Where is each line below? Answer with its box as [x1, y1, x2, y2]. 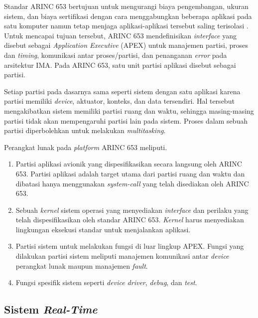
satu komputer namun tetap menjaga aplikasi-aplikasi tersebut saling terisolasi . [4, 20, 249, 31]
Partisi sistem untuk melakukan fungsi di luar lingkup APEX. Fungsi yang [15, 241, 244, 251]
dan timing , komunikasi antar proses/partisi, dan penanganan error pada [4, 49, 227, 60]
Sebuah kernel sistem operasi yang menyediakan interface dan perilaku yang [15, 204, 249, 215]
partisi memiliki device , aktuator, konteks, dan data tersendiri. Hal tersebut [4, 96, 235, 106]
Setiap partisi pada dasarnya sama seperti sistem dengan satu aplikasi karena [4, 86, 241, 96]
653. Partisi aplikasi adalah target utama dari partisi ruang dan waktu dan [15, 168, 245, 178]
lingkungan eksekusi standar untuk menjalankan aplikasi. [15, 224, 191, 234]
